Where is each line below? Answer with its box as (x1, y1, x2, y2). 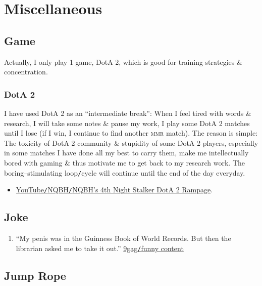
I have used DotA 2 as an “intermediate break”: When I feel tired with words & (4, 107, 251, 118)
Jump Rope (4, 267, 66, 283)
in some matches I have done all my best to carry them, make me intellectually (4, 147, 249, 158)
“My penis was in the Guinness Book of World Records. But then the (16, 233, 231, 243)
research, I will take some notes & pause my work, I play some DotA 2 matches (4, 117, 250, 128)
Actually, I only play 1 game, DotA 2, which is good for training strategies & (4, 56, 242, 67)
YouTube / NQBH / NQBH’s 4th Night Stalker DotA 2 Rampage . (16, 184, 213, 195)
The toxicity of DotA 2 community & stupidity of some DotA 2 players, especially (4, 137, 258, 148)
